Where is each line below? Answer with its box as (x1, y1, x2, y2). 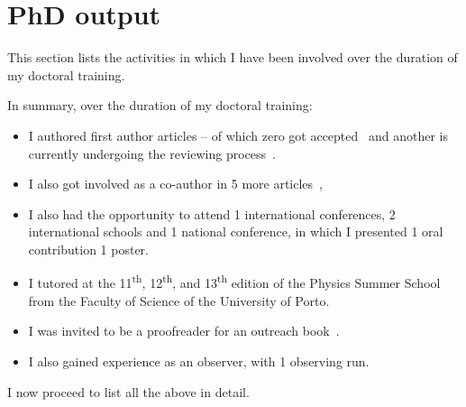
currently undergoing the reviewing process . (28, 143, 276, 162)
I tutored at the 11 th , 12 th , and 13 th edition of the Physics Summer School (28, 271, 441, 292)
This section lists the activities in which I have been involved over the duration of (7, 48, 458, 67)
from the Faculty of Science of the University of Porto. (28, 291, 330, 310)
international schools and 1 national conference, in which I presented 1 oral (28, 222, 443, 241)
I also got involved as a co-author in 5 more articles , (28, 174, 324, 193)
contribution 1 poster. (28, 239, 149, 258)
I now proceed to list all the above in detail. (7, 382, 250, 401)
